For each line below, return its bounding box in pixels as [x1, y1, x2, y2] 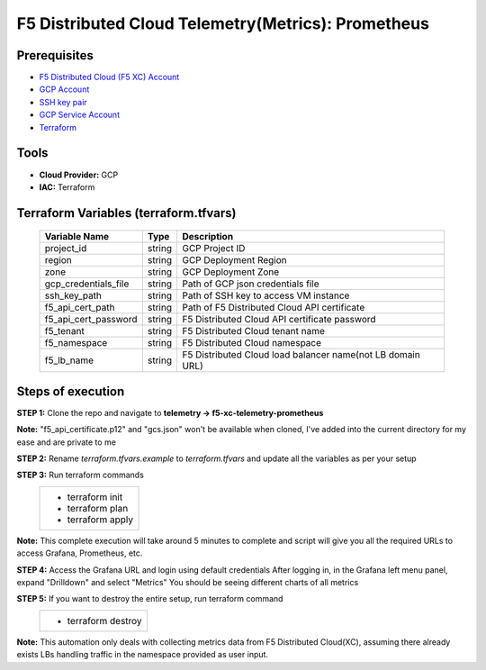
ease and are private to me [16, 437, 117, 448]
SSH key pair [39, 96, 87, 107]
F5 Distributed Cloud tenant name [181, 325, 326, 338]
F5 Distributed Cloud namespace [181, 337, 322, 349]
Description [181, 231, 234, 243]
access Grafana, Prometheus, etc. [16, 548, 143, 558]
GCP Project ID [181, 242, 246, 255]
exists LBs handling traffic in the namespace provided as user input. [16, 649, 269, 660]
